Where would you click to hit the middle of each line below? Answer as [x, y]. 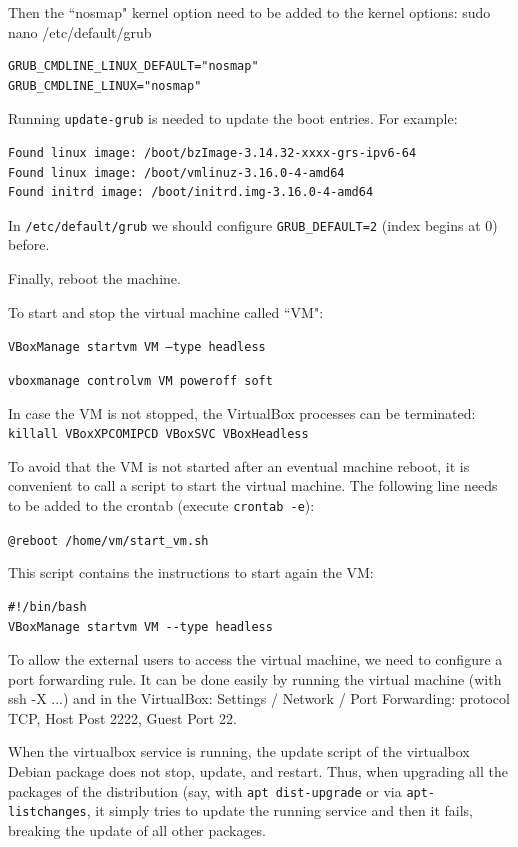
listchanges [47, 812]
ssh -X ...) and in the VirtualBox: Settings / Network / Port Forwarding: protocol [259, 698]
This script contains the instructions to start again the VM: [191, 572]
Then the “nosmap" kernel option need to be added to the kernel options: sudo [249, 12]
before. [29, 244]
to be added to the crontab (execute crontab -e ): [161, 505]
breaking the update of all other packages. [137, 829]
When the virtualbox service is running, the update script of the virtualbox [239, 751]
